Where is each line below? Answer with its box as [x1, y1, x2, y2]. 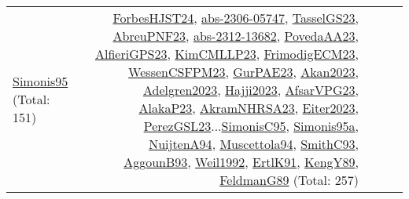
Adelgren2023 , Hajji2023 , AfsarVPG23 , [143, 81, 359, 99]
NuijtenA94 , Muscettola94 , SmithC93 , [149, 135, 359, 153]
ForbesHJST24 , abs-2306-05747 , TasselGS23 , [112, 9, 359, 27]
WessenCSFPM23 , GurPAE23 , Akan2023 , [128, 63, 359, 81]
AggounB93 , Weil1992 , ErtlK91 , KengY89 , [123, 153, 359, 171]
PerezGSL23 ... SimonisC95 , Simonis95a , [143, 117, 359, 135]
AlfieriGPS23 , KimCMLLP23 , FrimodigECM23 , [94, 45, 359, 63]
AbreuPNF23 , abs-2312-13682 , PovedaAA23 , [112, 27, 359, 45]
